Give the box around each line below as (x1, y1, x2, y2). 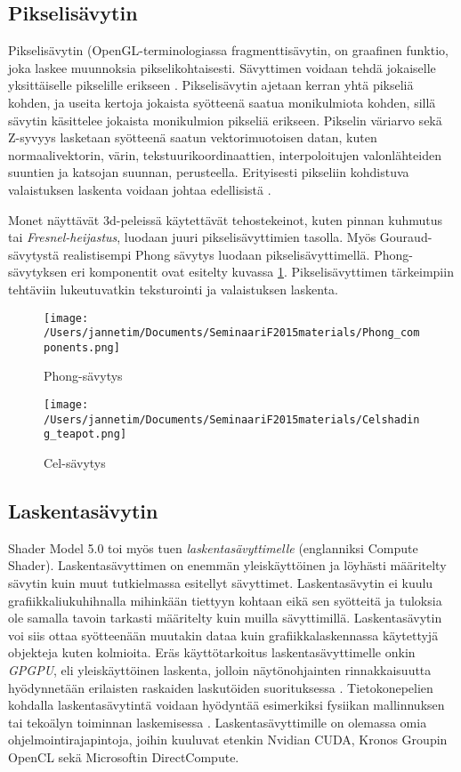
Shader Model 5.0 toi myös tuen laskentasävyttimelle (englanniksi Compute (8, 538, 418, 557)
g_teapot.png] (44, 428, 127, 441)
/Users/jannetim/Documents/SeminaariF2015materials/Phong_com (44, 326, 420, 340)
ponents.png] (44, 341, 120, 354)
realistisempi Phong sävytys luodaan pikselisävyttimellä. (62, 245, 370, 263)
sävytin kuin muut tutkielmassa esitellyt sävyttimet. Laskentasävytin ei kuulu (8, 574, 433, 592)
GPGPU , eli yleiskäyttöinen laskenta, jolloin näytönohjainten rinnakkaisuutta (8, 661, 432, 679)
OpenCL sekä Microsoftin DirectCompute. (8, 747, 239, 766)
